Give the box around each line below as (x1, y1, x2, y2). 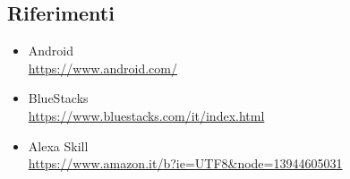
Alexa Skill (28, 136, 89, 155)
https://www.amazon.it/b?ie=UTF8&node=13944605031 (28, 154, 343, 173)
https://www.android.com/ (28, 58, 177, 77)
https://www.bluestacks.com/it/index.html (28, 106, 265, 124)
